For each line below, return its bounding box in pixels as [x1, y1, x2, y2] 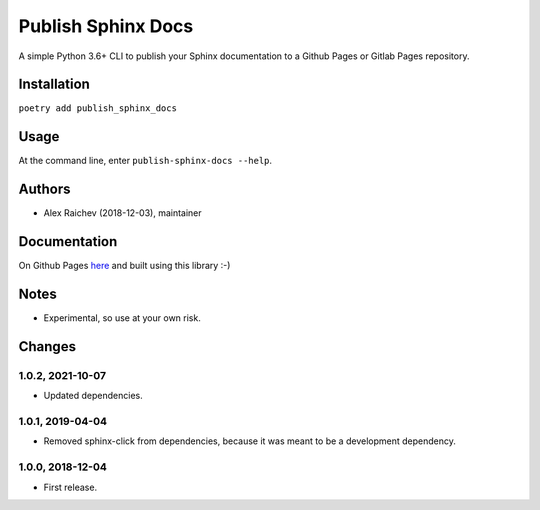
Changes [18, 338, 77, 355]
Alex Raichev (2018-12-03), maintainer [43, 207, 202, 219]
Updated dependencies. [43, 390, 144, 402]
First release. [43, 481, 98, 493]
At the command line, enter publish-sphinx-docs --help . [18, 155, 273, 167]
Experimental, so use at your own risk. [43, 312, 202, 324]
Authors [18, 181, 71, 198]
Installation [18, 76, 90, 93]
